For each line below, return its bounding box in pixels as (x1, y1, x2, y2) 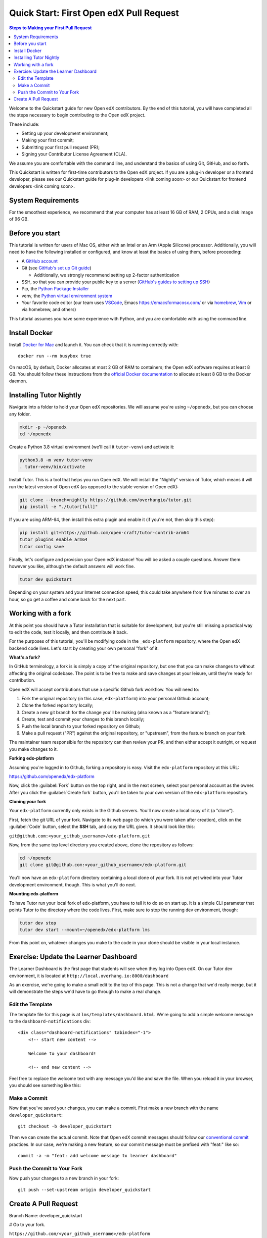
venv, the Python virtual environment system (21, 293, 113, 299)
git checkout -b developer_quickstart (18, 1123, 112, 1129)
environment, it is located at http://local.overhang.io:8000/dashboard (9, 973, 169, 979)
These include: (9, 121, 40, 127)
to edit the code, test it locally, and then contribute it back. (9, 629, 128, 635)
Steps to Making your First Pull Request (9, 25, 92, 31)
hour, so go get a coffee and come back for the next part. (9, 596, 126, 602)
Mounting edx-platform (9, 891, 59, 897)
